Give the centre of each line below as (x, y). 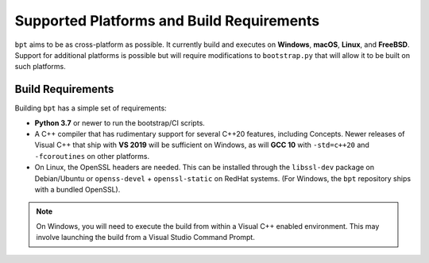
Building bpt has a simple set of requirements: (91, 108)
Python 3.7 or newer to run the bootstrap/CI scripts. (120, 122)
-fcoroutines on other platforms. (92, 156)
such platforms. (41, 67)
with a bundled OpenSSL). (77, 189)
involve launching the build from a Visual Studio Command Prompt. (146, 238)
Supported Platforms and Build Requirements (167, 21)
